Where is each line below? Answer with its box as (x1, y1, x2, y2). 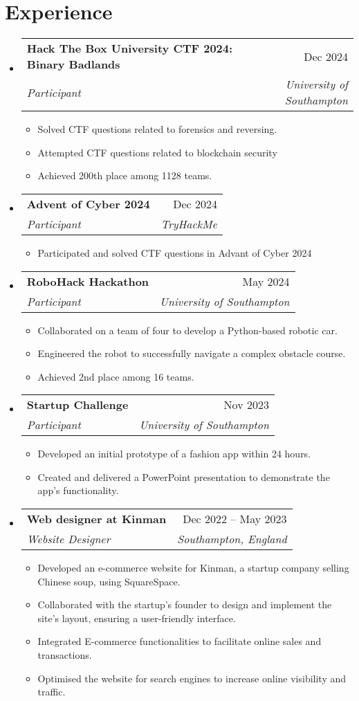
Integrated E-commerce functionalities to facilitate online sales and (37, 634, 322, 648)
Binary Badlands (26, 56, 120, 73)
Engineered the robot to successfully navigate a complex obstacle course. (37, 346, 346, 361)
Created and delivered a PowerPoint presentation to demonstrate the (37, 469, 330, 484)
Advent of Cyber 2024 (26, 195, 150, 212)
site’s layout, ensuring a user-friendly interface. (37, 610, 236, 625)
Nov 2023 (223, 397, 269, 413)
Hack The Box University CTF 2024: (26, 40, 233, 57)
